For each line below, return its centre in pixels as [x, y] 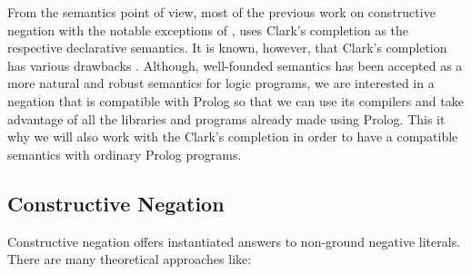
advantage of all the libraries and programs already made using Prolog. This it [226, 118]
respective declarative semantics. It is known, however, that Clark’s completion [227, 48]
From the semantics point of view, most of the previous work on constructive [221, 12]
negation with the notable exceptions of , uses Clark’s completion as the [208, 29]
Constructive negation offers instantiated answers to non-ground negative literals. [234, 241]
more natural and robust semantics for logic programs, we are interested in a [221, 83]
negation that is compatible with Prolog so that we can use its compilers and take [235, 100]
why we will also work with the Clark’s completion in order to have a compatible [233, 137]
